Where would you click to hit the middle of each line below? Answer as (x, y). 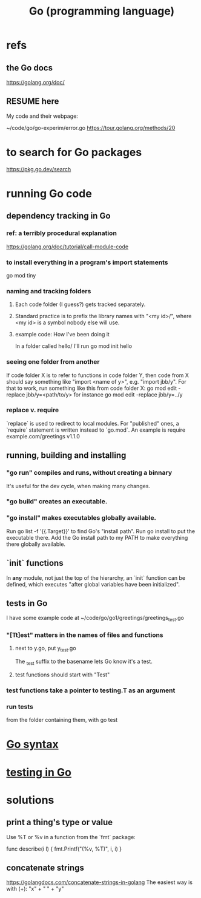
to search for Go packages (74, 152)
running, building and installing (66, 456)
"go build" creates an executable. (57, 502)
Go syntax (32, 744)
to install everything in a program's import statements (87, 262)
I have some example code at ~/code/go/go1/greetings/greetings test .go (95, 619)
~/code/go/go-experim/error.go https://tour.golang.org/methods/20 (91, 128)
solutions (30, 800)
